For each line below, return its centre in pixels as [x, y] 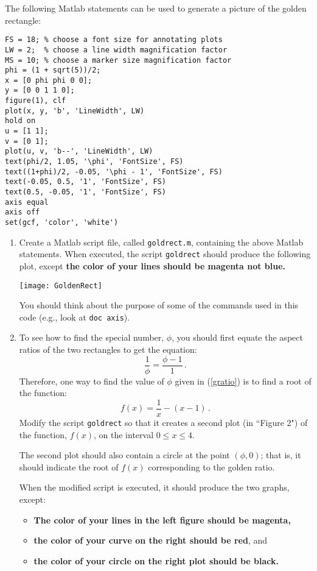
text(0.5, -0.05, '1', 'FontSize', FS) [85, 192]
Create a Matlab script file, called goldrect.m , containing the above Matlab [161, 242]
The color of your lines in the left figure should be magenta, [162, 520]
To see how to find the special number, [92, 337]
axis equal [27, 202]
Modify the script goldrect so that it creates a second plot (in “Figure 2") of [163, 422]
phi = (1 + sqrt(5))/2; [53, 70]
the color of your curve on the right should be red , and [151, 540]
